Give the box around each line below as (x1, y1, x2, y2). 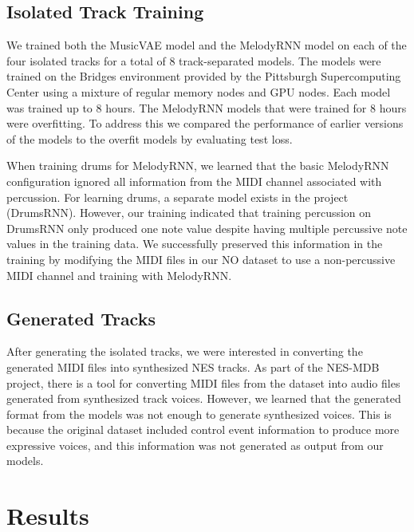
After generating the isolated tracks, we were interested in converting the (6, 343, 363, 360)
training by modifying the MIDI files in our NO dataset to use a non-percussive (6, 250, 396, 267)
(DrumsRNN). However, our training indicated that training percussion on (6, 204, 372, 221)
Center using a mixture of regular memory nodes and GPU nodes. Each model (6, 83, 391, 100)
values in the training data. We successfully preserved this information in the (6, 235, 383, 252)
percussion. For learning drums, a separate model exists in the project (6, 188, 349, 205)
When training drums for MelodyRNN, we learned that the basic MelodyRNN (6, 157, 389, 174)
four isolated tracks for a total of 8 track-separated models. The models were (6, 52, 381, 69)
